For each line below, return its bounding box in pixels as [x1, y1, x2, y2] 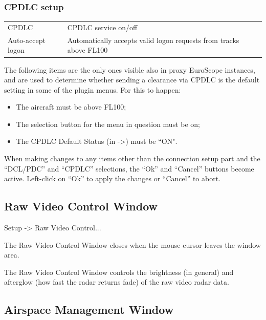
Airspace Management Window [4, 302, 174, 317]
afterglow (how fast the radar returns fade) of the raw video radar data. [4, 276, 229, 287]
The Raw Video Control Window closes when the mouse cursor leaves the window [4, 239, 261, 250]
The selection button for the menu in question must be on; [16, 118, 201, 129]
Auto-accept [8, 34, 46, 45]
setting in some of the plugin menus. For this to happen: [4, 84, 181, 95]
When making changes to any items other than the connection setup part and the [4, 153, 260, 164]
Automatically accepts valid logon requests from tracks [67, 34, 239, 45]
